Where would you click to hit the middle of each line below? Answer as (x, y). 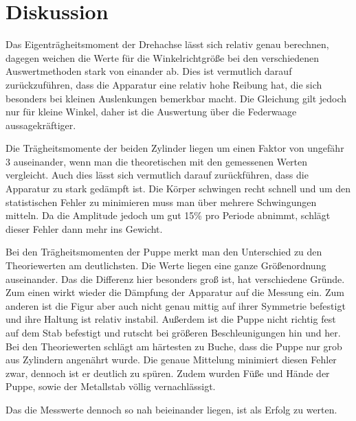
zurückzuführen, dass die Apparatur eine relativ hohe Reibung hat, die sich (164, 84)
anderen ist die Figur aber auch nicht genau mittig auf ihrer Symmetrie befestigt (176, 305)
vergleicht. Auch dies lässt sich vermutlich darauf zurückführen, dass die (157, 175)
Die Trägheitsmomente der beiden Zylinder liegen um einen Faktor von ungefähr (175, 148)
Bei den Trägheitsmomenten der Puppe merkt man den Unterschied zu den (164, 252)
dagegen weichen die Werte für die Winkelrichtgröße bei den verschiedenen (163, 57)
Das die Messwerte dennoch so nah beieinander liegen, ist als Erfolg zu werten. (171, 409)
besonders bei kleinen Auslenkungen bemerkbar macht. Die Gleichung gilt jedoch (176, 98)
